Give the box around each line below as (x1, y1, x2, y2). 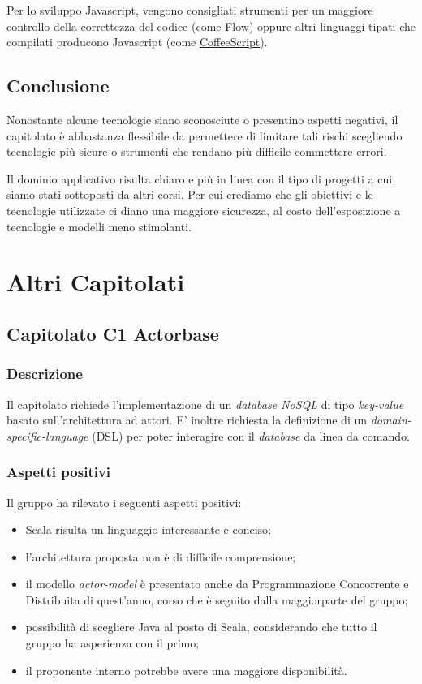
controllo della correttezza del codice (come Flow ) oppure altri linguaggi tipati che (6, 17, 416, 34)
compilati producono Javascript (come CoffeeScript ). (6, 33, 268, 50)
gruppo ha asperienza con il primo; (25, 635, 200, 652)
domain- (370, 411, 411, 428)
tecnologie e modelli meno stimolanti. (6, 217, 192, 234)
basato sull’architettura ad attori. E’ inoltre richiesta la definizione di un (6, 411, 368, 428)
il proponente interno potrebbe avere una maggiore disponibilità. (25, 661, 347, 678)
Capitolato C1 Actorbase (6, 320, 219, 346)
